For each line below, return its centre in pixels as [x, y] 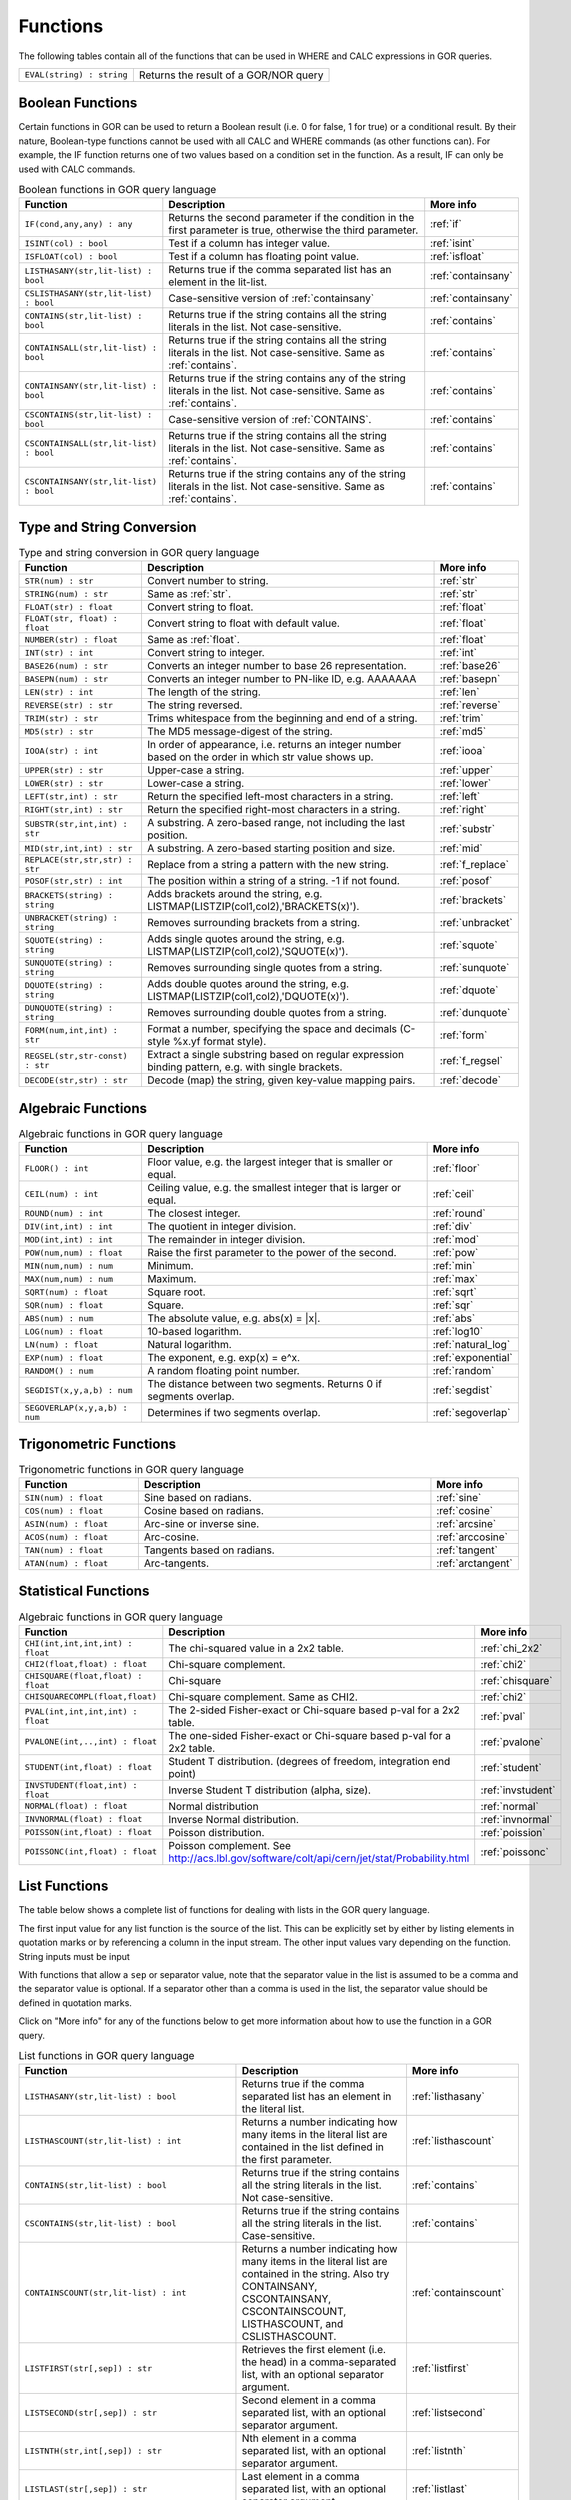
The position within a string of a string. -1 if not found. [273, 881]
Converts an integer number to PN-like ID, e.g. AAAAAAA [281, 679]
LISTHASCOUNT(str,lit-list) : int [103, 2140]
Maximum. [171, 1279]
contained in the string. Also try [315, 2274]
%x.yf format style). [219, 1042]
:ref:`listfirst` [440, 2368]
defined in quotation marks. [75, 2002]
